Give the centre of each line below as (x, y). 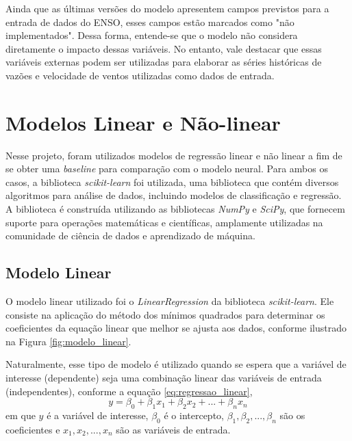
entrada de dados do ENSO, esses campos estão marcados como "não (150, 22)
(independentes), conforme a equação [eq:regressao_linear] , (129, 391)
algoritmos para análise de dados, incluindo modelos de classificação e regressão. (174, 195)
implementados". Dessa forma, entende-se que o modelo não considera (152, 35)
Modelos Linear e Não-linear (143, 122)
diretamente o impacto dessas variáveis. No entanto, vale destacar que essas (164, 48)
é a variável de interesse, (98, 415)
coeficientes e (33, 429)
